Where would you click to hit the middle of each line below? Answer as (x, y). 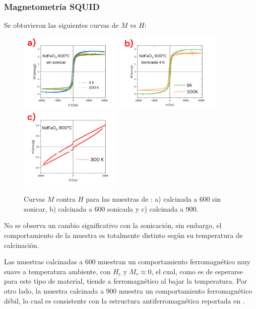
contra (66, 199)
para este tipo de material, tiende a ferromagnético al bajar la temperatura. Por (126, 281)
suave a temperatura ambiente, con (57, 271)
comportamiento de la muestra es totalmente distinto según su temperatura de (124, 235)
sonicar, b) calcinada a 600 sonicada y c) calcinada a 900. (111, 208)
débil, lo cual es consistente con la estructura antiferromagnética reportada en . (125, 300)
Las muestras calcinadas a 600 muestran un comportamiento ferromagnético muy (127, 262)
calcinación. (22, 245)
